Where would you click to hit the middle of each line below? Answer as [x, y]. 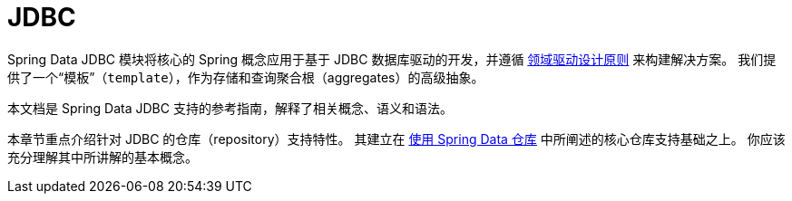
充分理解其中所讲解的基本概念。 [103, 157]
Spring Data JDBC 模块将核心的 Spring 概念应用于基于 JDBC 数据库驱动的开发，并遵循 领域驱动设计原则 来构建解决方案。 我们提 [392, 59]
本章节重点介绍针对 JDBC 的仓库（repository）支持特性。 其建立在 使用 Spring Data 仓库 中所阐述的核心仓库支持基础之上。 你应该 [396, 139]
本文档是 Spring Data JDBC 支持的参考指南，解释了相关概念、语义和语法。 [230, 108]
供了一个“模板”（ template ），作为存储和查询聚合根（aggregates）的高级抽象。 [246, 77]
